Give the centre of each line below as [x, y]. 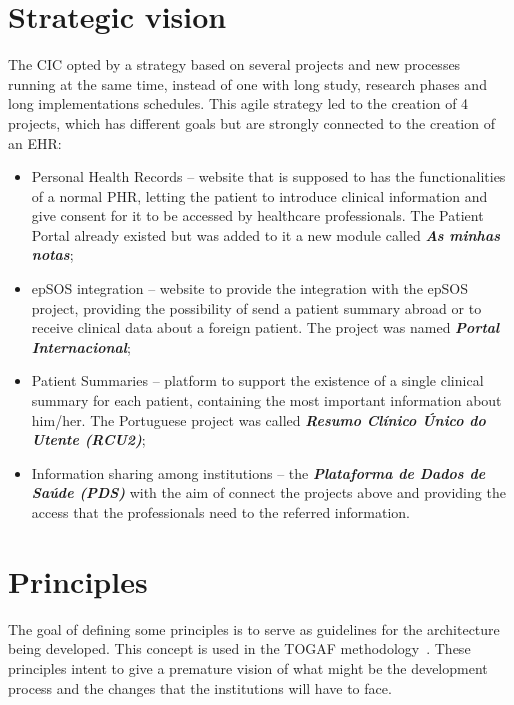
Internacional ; [81, 346]
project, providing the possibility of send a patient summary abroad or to [256, 307]
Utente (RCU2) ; [88, 439]
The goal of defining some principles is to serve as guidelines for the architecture [254, 628]
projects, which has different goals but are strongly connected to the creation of [251, 122]
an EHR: [35, 142]
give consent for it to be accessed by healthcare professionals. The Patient [257, 215]
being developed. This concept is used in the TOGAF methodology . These [239, 648]
